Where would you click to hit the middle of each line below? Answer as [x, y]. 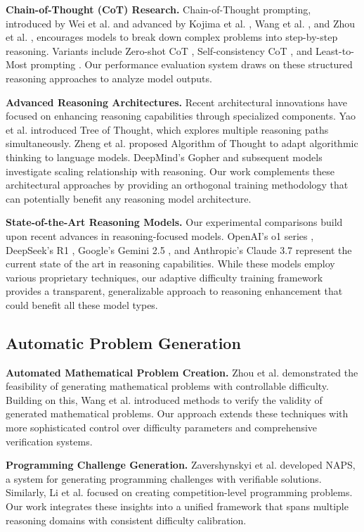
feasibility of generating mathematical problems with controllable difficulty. [167, 386]
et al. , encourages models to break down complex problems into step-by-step [172, 37]
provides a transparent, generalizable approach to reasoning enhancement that [174, 291]
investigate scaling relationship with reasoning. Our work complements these [170, 171]
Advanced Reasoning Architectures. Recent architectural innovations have [176, 102]
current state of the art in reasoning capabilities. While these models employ [170, 264]
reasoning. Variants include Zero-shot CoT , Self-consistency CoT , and [159, 50]
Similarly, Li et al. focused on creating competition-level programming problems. [179, 492]
